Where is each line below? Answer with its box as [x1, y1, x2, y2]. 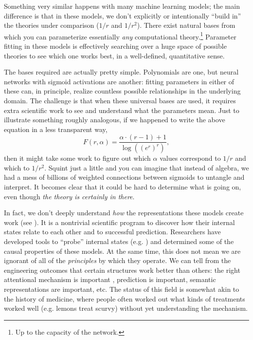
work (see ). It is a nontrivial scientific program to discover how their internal [4, 217, 235, 227]
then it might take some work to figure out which [4, 153, 151, 163]
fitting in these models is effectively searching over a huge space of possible [4, 41, 227, 51]
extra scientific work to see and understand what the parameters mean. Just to [4, 105, 239, 115]
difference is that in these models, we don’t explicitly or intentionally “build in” [4, 10, 241, 20]
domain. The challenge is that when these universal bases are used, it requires [4, 95, 236, 105]
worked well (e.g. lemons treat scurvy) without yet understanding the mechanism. [4, 303, 248, 313]
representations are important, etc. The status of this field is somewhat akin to [4, 284, 239, 294]
